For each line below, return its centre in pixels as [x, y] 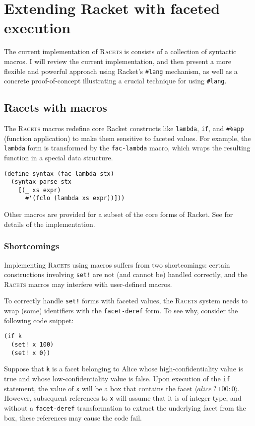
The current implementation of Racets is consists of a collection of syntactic [120, 51]
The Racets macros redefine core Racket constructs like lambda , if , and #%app [124, 128]
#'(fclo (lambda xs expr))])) [75, 198]
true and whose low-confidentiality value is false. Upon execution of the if [117, 378]
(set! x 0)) [31, 353]
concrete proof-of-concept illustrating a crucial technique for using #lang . [115, 81]
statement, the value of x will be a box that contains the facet [98, 388]
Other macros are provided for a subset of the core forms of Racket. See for [119, 214]
